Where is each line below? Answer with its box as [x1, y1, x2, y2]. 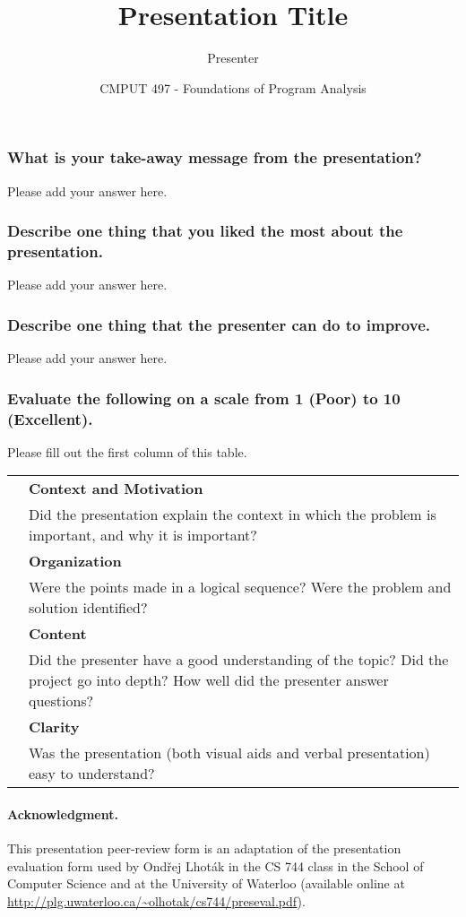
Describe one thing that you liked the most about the [7, 220, 403, 242]
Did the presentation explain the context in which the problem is [29, 504, 436, 525]
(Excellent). [7, 407, 93, 429]
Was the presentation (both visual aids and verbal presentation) [29, 742, 430, 764]
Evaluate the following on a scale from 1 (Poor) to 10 [7, 386, 401, 409]
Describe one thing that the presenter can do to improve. [7, 313, 430, 335]
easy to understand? [29, 763, 155, 784]
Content [29, 623, 87, 644]
